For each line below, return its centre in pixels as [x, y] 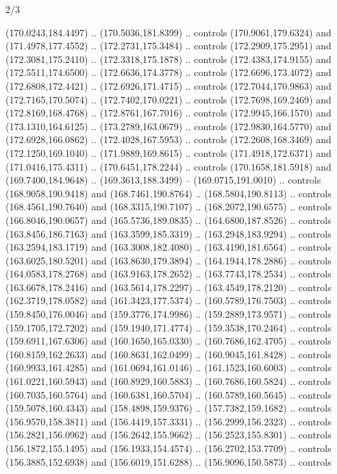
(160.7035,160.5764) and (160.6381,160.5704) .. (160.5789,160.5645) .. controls [168, 394]
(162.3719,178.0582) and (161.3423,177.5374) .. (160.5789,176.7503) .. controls [168, 300]
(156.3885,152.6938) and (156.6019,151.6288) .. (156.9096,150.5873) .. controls [168, 461]
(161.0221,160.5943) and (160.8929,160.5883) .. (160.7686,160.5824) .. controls [168, 381]
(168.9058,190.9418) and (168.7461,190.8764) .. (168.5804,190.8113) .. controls [168, 193]
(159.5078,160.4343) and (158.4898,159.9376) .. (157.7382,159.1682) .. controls [168, 408]
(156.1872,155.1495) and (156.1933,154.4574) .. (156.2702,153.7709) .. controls [168, 448]
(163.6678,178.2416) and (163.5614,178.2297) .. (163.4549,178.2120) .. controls [168, 287]
